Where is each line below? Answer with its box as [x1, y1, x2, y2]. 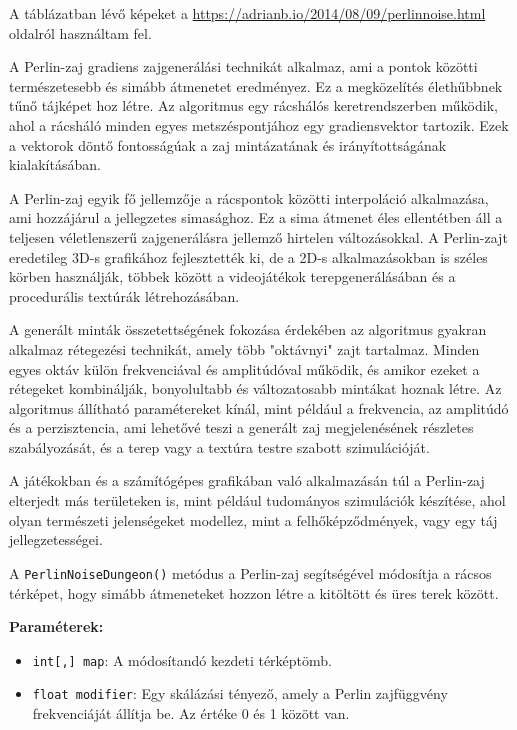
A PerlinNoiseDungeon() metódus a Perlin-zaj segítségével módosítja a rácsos [9, 562, 492, 583]
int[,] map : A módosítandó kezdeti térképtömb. [32, 649, 333, 670]
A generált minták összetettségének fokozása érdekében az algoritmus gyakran [9, 319, 487, 340]
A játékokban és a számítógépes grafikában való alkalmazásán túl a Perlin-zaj [9, 470, 485, 491]
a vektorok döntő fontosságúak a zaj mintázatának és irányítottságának [9, 134, 447, 155]
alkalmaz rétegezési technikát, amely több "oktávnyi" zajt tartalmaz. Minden [9, 338, 480, 359]
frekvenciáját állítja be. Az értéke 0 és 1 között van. [32, 703, 350, 723]
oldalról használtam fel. [9, 22, 152, 43]
